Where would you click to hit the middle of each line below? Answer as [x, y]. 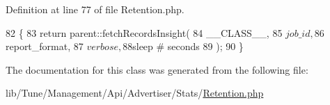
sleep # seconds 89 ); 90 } [188, 46]
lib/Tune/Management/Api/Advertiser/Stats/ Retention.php [135, 93]
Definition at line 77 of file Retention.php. [95, 9]
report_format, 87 [45, 46]
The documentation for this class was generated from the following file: [157, 69]
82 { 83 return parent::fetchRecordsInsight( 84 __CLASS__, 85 [144, 32]
